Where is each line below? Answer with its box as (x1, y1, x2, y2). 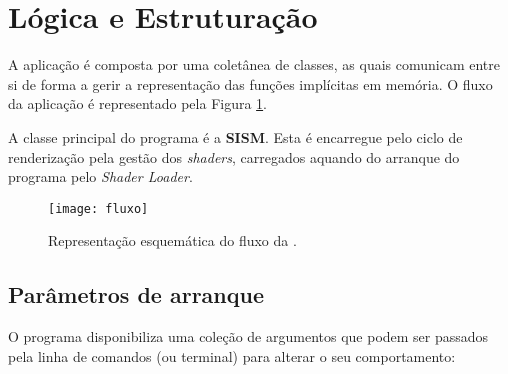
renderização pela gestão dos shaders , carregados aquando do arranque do (8, 146, 460, 167)
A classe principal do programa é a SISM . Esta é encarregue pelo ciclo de (8, 126, 463, 147)
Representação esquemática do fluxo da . (48, 230, 297, 251)
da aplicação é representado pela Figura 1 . (8, 93, 268, 114)
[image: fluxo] (48, 201, 149, 216)
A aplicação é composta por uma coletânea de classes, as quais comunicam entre (8, 54, 500, 75)
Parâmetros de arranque (8, 279, 265, 310)
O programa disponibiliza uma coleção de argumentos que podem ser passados (8, 326, 489, 347)
